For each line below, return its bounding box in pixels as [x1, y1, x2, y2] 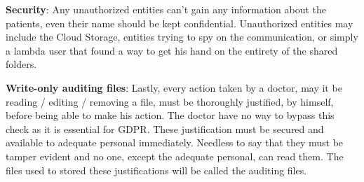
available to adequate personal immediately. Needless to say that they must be [6, 135, 344, 150]
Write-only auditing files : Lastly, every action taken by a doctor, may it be [6, 80, 342, 94]
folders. [6, 57, 37, 71]
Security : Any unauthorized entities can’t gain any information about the [6, 2, 327, 16]
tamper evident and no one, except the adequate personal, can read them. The [6, 148, 344, 163]
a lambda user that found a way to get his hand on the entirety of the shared [6, 43, 338, 57]
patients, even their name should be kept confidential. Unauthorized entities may [6, 15, 353, 30]
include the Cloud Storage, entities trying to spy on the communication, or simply [6, 29, 358, 44]
